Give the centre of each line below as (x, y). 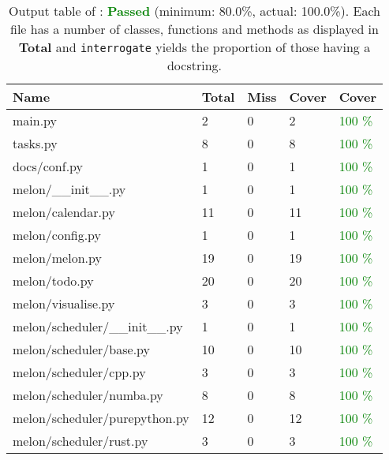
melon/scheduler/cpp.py (79, 372)
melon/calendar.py (64, 212)
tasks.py (35, 143)
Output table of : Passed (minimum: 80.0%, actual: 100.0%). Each (194, 11)
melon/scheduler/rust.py (80, 441)
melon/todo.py (53, 280)
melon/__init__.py (69, 189)
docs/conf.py (48, 166)
